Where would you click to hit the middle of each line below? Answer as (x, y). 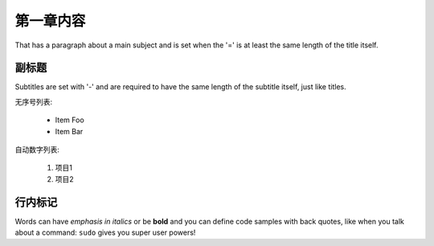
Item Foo (70, 120)
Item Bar (69, 131)
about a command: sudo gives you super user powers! (105, 232)
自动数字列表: (37, 150)
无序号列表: (34, 101)
